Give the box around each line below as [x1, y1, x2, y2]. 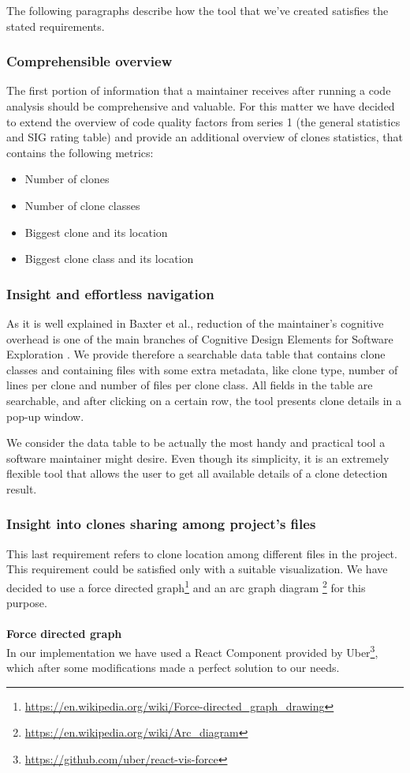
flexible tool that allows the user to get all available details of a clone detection [6, 465, 388, 482]
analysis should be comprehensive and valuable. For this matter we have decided [6, 98, 395, 114]
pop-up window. [6, 407, 84, 424]
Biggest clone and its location [24, 223, 168, 240]
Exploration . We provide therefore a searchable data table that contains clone [6, 346, 386, 362]
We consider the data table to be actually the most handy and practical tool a [6, 434, 386, 451]
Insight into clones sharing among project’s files [6, 514, 316, 534]
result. [6, 480, 37, 497]
